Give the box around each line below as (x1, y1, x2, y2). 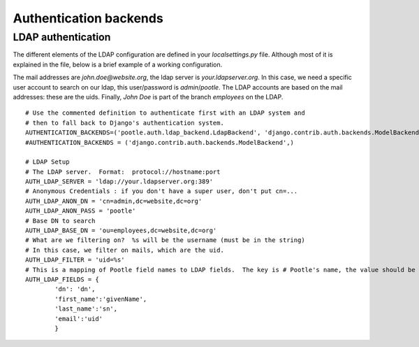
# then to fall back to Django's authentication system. (25, 119, 225, 127)
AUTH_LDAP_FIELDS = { (25, 275, 99, 283)
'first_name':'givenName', (54, 295, 147, 303)
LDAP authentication (13, 31, 111, 43)
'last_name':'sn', (54, 305, 118, 313)
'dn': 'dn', (54, 285, 96, 293)
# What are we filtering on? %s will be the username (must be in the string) (25, 236, 305, 244)
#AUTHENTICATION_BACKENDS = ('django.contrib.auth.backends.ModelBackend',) (25, 139, 295, 146)
